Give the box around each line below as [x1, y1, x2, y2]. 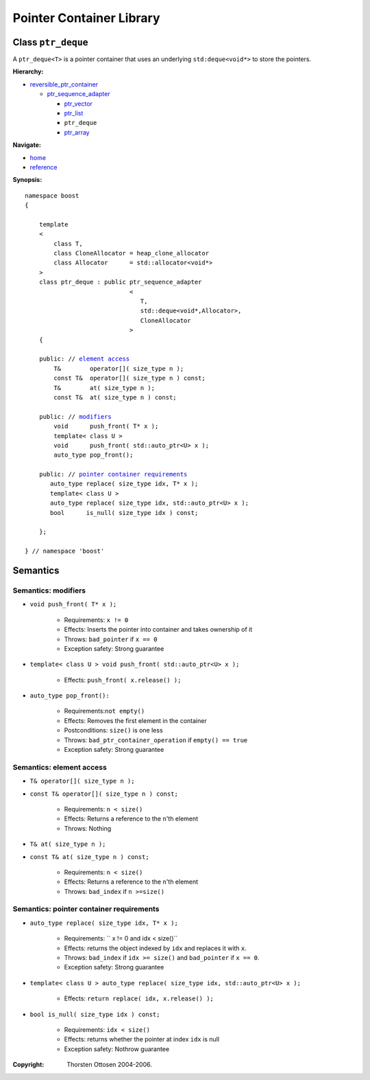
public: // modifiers [38, 413, 112, 420]
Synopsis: [12, 176, 42, 184]
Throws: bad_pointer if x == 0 [64, 635, 158, 643]
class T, [53, 240, 83, 247]
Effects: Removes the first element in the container [64, 716, 207, 724]
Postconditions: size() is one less [64, 726, 164, 735]
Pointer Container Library [12, 10, 160, 25]
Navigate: [12, 141, 41, 149]
